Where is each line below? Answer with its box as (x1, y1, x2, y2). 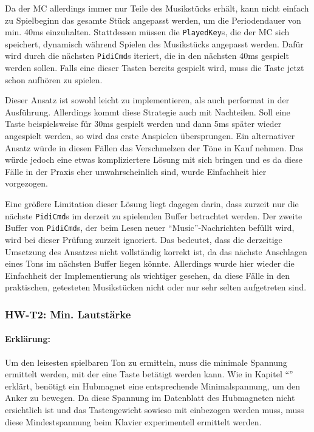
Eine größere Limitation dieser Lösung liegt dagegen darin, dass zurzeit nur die (5, 197, 299, 210)
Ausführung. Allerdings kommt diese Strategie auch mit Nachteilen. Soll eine (5, 105, 290, 118)
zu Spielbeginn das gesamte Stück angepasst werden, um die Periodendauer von (5, 13, 301, 26)
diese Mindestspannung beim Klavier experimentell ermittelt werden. (5, 415, 262, 428)
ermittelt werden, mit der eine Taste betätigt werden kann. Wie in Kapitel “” (5, 368, 293, 380)
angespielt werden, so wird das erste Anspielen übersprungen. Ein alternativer (5, 129, 295, 142)
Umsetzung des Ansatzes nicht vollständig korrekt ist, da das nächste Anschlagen (5, 245, 307, 258)
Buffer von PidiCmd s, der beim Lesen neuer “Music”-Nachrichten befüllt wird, (5, 221, 295, 234)
